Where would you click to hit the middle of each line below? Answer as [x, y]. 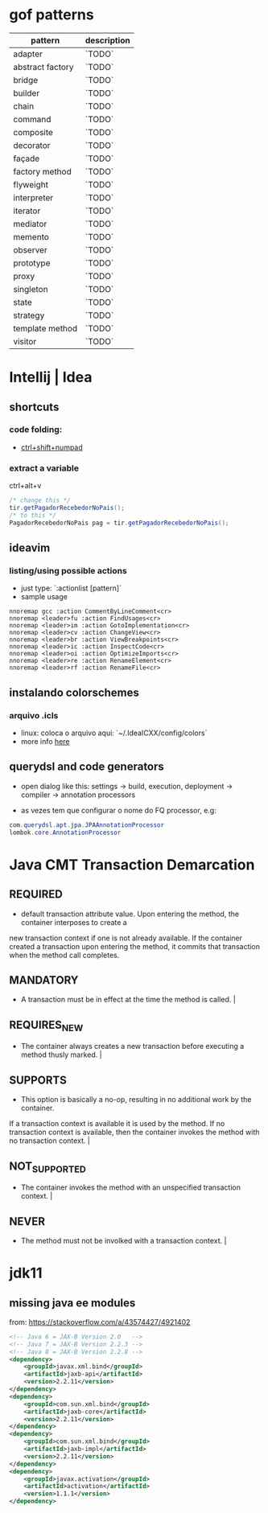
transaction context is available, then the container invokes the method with [134, 1133]
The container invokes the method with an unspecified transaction [130, 1187]
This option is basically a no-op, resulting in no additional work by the [136, 1100]
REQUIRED [36, 894]
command [32, 119]
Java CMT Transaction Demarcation [132, 864]
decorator [32, 145]
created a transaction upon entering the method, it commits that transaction [135, 946]
